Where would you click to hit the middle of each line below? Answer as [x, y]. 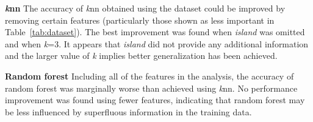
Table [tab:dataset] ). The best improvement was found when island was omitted [155, 32]
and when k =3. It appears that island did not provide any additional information [157, 43]
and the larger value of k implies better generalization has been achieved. [141, 56]
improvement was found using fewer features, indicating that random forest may [155, 100]
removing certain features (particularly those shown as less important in [140, 20]
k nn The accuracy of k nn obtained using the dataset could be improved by [145, 8]
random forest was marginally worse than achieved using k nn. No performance [151, 88]
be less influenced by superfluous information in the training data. [128, 111]
